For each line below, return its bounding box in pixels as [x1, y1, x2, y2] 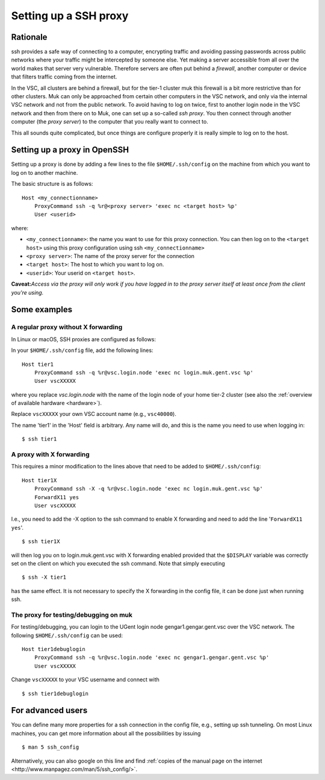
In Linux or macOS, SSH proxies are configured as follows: [11, 335, 156, 343]
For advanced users [11, 705, 88, 716]
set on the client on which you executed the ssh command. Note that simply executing [11, 559, 225, 567]
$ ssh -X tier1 [22, 574, 67, 581]
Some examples [11, 304, 73, 315]
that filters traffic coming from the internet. [11, 73, 117, 81]
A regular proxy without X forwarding [11, 323, 123, 332]
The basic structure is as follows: [11, 180, 93, 187]
